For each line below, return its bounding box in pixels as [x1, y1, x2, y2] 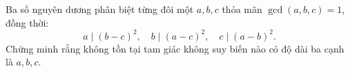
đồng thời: [6, 15, 49, 29]
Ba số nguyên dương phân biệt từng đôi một [6, 2, 194, 16]
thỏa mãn [222, 2, 262, 16]
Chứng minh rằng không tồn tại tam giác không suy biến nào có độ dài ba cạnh [6, 41, 344, 55]
